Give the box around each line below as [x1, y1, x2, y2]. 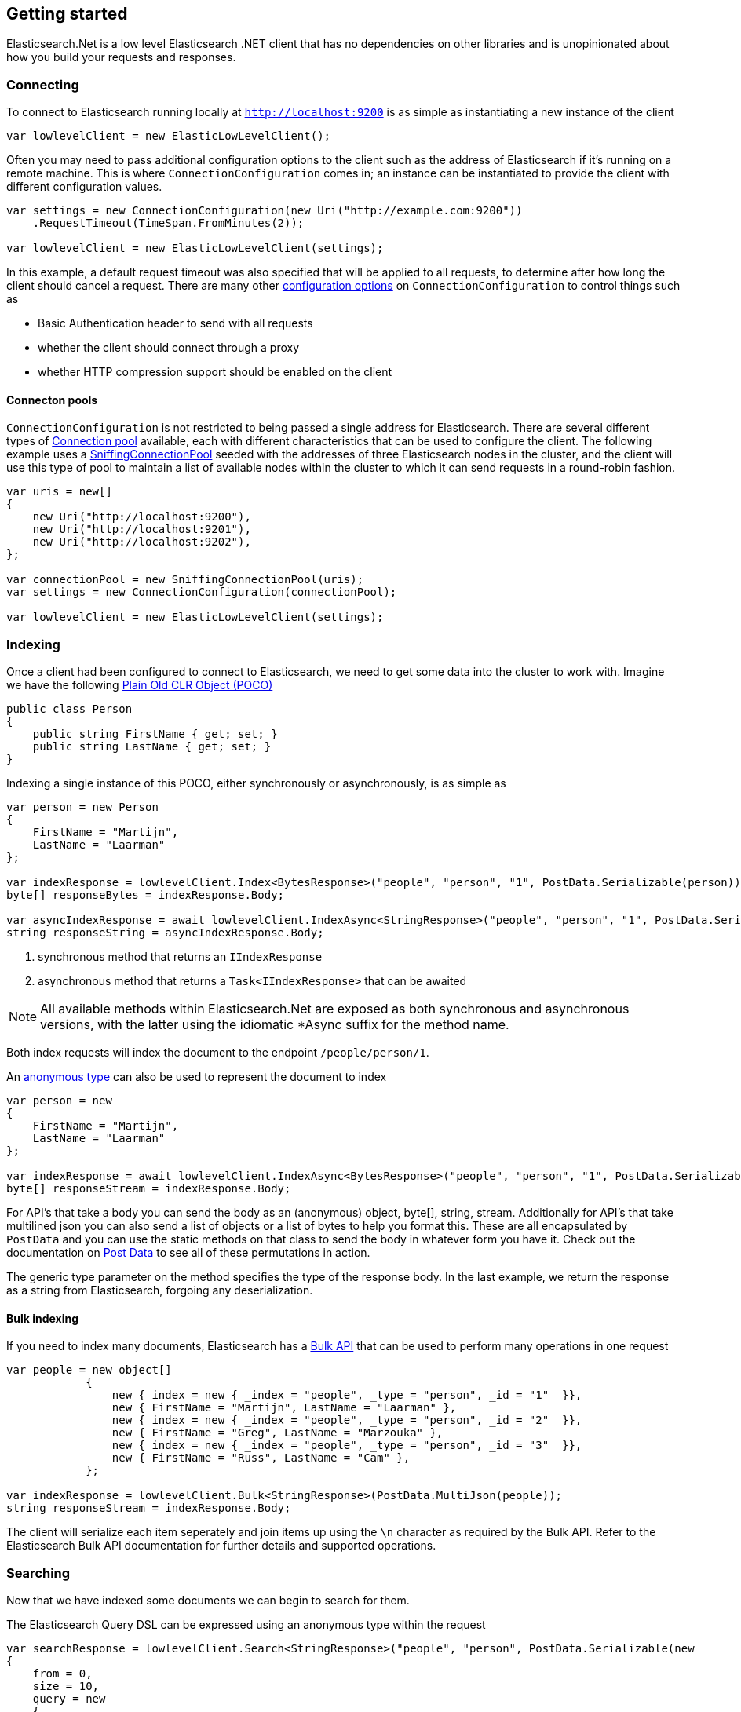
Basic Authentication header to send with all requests [38, 316, 313, 330]
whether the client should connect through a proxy [38, 341, 300, 355]
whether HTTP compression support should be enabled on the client [38, 365, 392, 379]
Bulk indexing [6, 1311, 79, 1325]
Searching [6, 1564, 71, 1581]
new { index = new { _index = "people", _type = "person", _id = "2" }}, [111, 1414, 582, 1427]
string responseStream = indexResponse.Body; [6, 1502, 291, 1515]
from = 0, [32, 1667, 93, 1681]
